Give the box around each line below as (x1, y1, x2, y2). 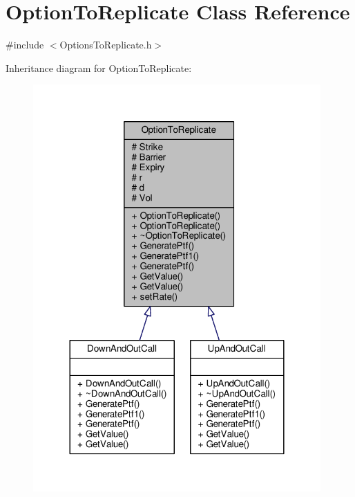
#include (6, 37, 44, 52)
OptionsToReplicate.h (59, 37, 152, 52)
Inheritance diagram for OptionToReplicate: (6, 60, 192, 75)
